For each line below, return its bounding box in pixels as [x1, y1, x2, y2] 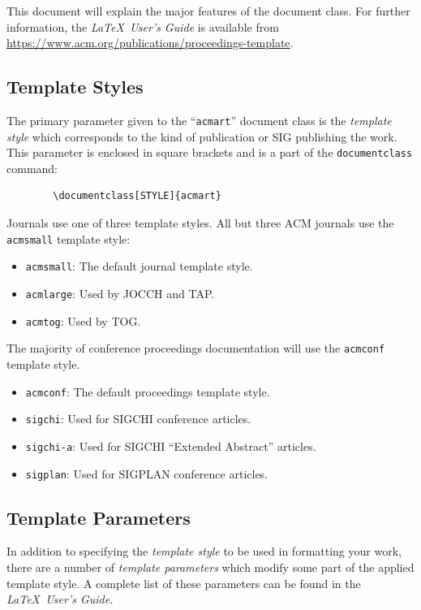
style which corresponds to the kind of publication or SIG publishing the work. [6, 128, 397, 145]
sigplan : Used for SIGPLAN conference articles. [25, 465, 268, 482]
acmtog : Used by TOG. [25, 312, 141, 329]
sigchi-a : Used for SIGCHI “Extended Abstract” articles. [25, 437, 316, 454]
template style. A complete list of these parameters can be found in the [6, 574, 361, 591]
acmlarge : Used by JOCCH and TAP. [25, 284, 215, 301]
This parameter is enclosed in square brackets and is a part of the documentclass [6, 144, 413, 161]
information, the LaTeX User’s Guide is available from [6, 18, 279, 35]
